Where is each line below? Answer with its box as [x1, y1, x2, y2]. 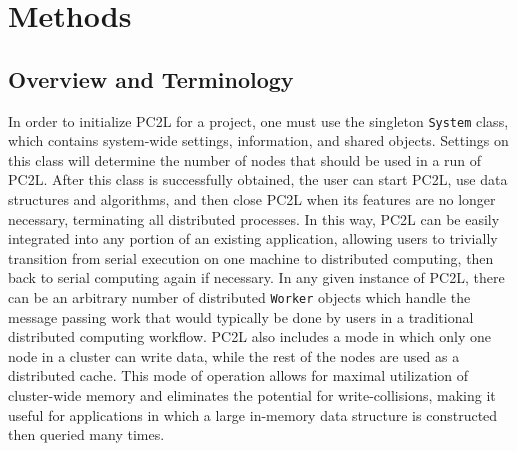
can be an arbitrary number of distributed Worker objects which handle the [8, 286, 471, 307]
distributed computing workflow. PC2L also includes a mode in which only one [8, 326, 491, 347]
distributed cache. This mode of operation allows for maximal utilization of [8, 365, 469, 386]
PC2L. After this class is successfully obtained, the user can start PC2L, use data [8, 169, 508, 190]
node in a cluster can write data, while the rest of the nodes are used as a [8, 345, 460, 366]
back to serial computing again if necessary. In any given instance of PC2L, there [8, 267, 505, 288]
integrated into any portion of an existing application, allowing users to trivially [8, 228, 498, 249]
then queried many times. [8, 424, 165, 445]
